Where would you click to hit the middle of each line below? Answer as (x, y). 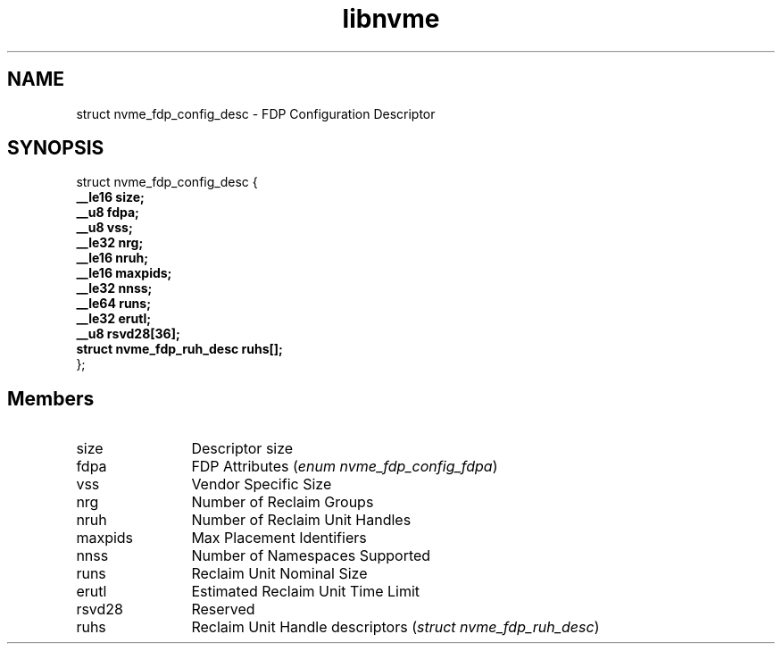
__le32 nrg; (110, 243)
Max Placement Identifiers (279, 538)
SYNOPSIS (56, 148)
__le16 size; (110, 197)
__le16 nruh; (112, 258)
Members (51, 398)
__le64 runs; (113, 304)
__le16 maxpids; (124, 273)
